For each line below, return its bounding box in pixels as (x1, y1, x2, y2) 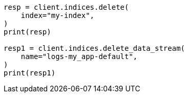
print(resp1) (4, 69, 56, 77)
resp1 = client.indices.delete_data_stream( (4, 44, 185, 52)
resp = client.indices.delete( (4, 3, 129, 11)
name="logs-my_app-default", (20, 52, 138, 61)
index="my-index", (20, 11, 95, 20)
